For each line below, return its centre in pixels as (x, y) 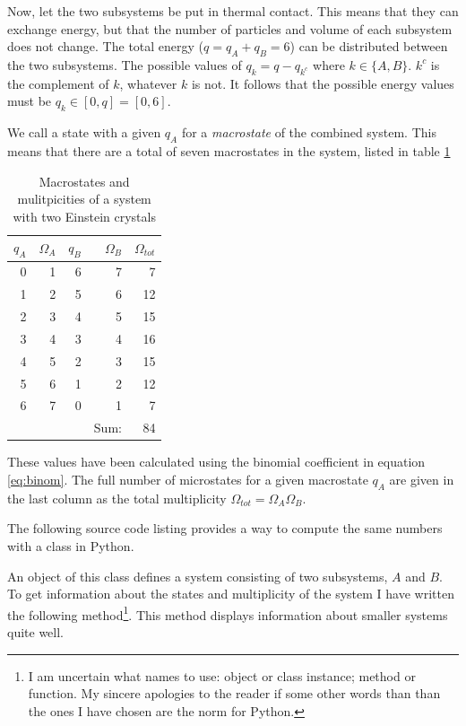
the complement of (58, 83)
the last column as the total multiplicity (117, 498)
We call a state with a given (84, 132)
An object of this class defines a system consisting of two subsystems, (198, 576)
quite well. (35, 632)
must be (30, 101)
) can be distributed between (369, 46)
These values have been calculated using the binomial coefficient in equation (216, 462)
